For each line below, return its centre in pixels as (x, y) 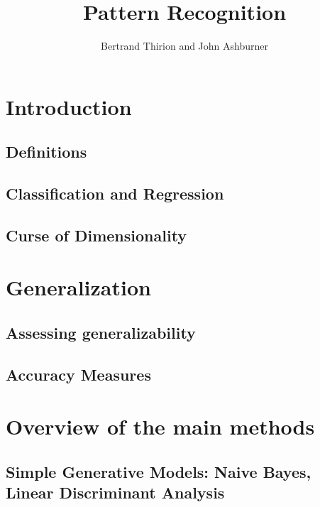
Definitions (46, 152)
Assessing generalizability (101, 333)
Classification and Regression (115, 193)
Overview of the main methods (160, 426)
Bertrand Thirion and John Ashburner (184, 46)
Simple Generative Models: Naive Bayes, (159, 471)
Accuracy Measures (78, 374)
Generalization (78, 287)
